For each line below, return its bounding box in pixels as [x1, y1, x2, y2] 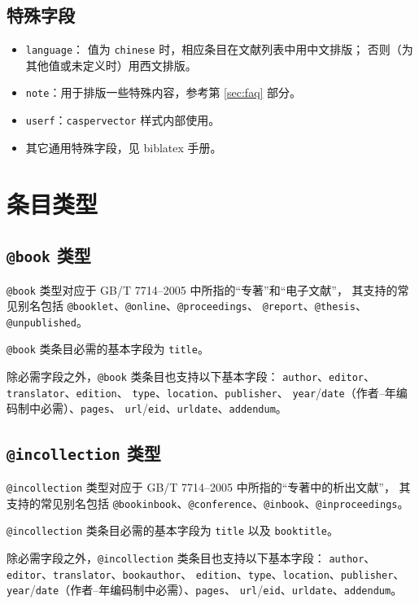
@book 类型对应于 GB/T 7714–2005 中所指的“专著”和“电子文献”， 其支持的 [7, 281, 398, 298]
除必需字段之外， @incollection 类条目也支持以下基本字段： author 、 [7, 549, 376, 566]
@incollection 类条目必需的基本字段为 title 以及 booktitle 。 [7, 522, 338, 539]
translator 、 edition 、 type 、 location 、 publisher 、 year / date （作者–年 [7, 383, 396, 400]
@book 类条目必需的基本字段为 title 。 [7, 340, 209, 357]
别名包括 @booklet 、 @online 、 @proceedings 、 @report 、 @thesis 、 [17, 297, 367, 314]
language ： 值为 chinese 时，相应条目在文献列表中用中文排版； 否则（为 [25, 41, 413, 58]
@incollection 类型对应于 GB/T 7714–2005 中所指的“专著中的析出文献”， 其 [7, 478, 411, 495]
